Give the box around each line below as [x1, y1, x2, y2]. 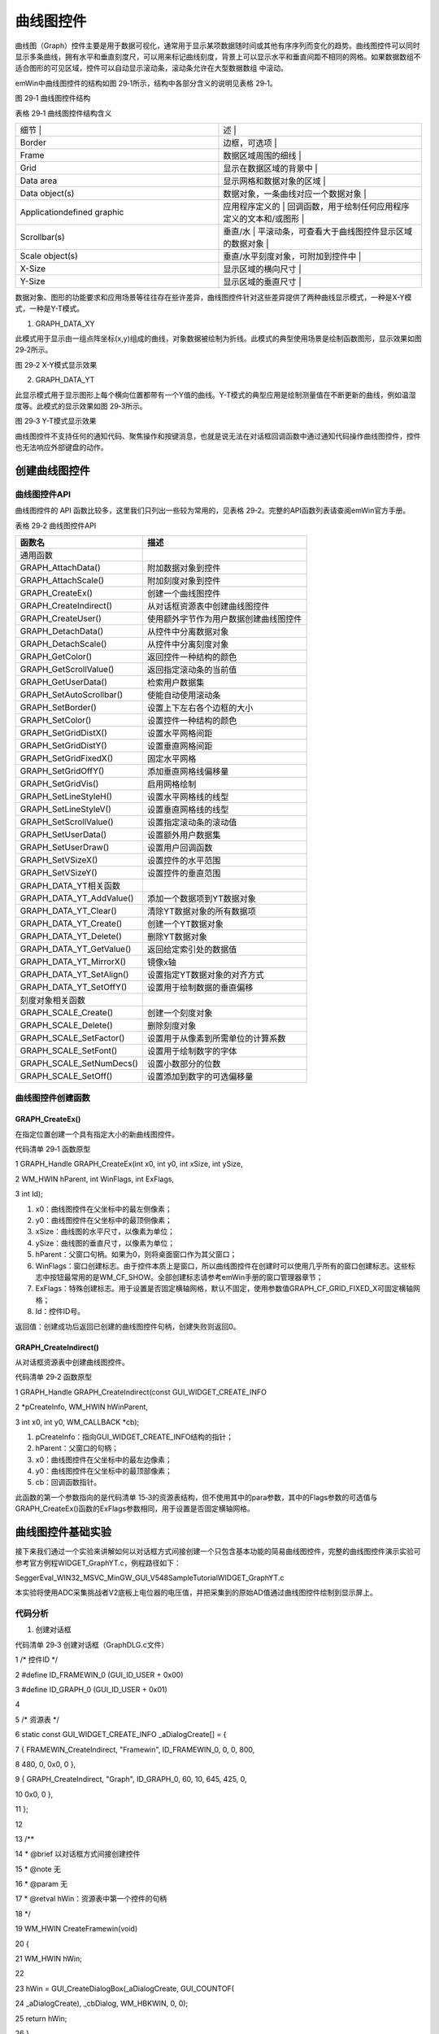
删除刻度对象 [147, 1020, 197, 1032]
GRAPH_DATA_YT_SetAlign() [20, 969, 129, 980]
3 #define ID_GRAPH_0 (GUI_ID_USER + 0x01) [15, 1685, 168, 1695]
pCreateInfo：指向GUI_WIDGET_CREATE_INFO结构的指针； [35, 1432, 234, 1442]
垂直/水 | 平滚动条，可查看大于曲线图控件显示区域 [223, 225, 413, 237]
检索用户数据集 [147, 677, 205, 688]
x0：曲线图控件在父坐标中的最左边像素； [35, 1455, 172, 1464]
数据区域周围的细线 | [223, 150, 302, 161]
